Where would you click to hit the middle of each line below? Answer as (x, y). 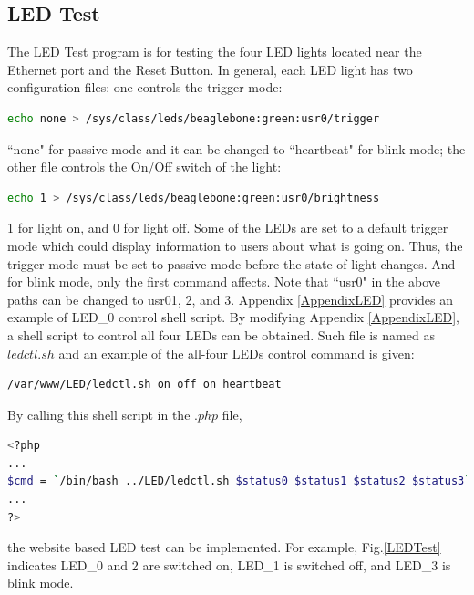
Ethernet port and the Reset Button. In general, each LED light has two (210, 69)
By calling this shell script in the (99, 414)
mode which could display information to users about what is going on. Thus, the (235, 245)
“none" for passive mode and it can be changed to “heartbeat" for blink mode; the (237, 148)
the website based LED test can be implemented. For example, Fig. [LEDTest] (224, 547)
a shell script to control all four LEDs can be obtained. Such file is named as (221, 334)
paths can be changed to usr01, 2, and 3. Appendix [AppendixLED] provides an (231, 299)
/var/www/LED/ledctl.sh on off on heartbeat (144, 385)
